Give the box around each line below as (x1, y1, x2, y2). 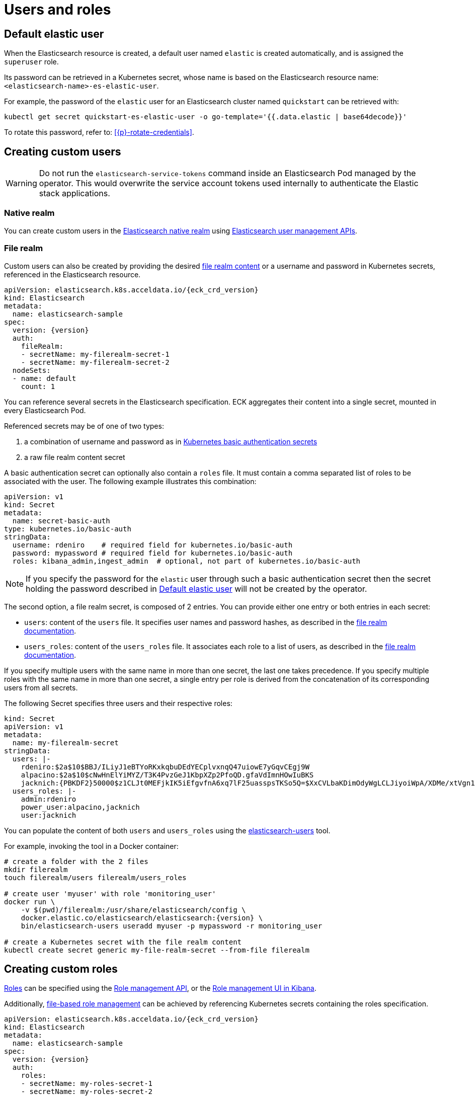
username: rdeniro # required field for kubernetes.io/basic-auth (12, 540, 293, 549)
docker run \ (4, 897, 55, 906)
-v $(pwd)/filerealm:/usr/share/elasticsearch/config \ (21, 905, 246, 914)
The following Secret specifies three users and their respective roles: (4, 698, 232, 708)
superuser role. (4, 57, 59, 66)
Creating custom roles (4, 962, 118, 975)
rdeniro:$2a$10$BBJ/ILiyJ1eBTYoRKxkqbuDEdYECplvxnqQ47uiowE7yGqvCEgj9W (21, 762, 309, 771)
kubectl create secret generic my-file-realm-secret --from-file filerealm (4, 946, 309, 954)
